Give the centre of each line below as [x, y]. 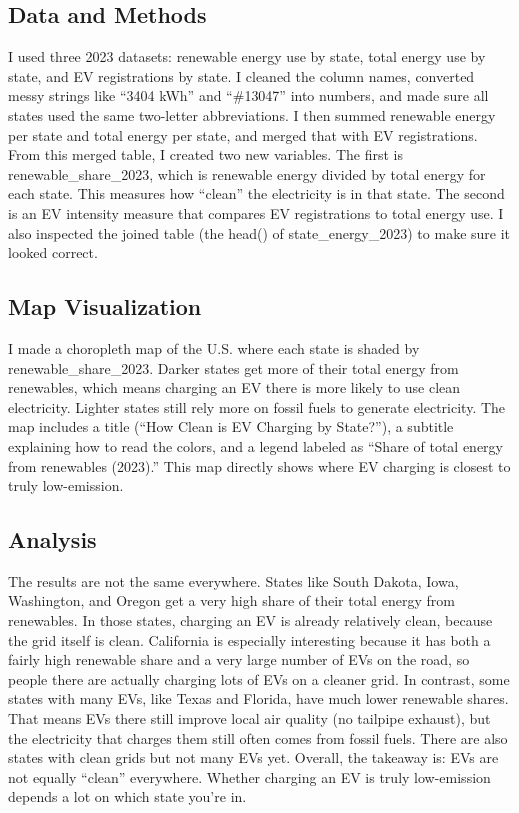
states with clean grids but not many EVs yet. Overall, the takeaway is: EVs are [253, 757]
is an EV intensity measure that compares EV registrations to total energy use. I [256, 212]
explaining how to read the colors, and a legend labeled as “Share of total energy [255, 445]
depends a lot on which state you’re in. [127, 796]
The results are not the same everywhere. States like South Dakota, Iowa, [233, 580]
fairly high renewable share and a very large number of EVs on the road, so [239, 659]
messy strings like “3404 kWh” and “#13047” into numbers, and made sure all [248, 95]
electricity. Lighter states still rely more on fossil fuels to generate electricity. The [257, 406]
